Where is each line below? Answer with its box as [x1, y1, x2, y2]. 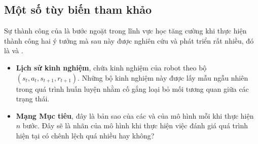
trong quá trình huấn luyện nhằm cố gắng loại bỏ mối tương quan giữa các [16, 83, 249, 94]
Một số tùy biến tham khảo [4, 2, 152, 17]
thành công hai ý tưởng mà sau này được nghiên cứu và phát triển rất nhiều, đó [4, 35, 254, 46]
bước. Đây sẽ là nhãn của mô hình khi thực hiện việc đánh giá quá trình [22, 120, 248, 131]
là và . [4, 45, 23, 56]
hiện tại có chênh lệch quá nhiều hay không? [16, 130, 155, 140]
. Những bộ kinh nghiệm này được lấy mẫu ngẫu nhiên [78, 72, 248, 83]
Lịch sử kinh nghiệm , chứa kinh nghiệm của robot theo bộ [16, 62, 207, 73]
